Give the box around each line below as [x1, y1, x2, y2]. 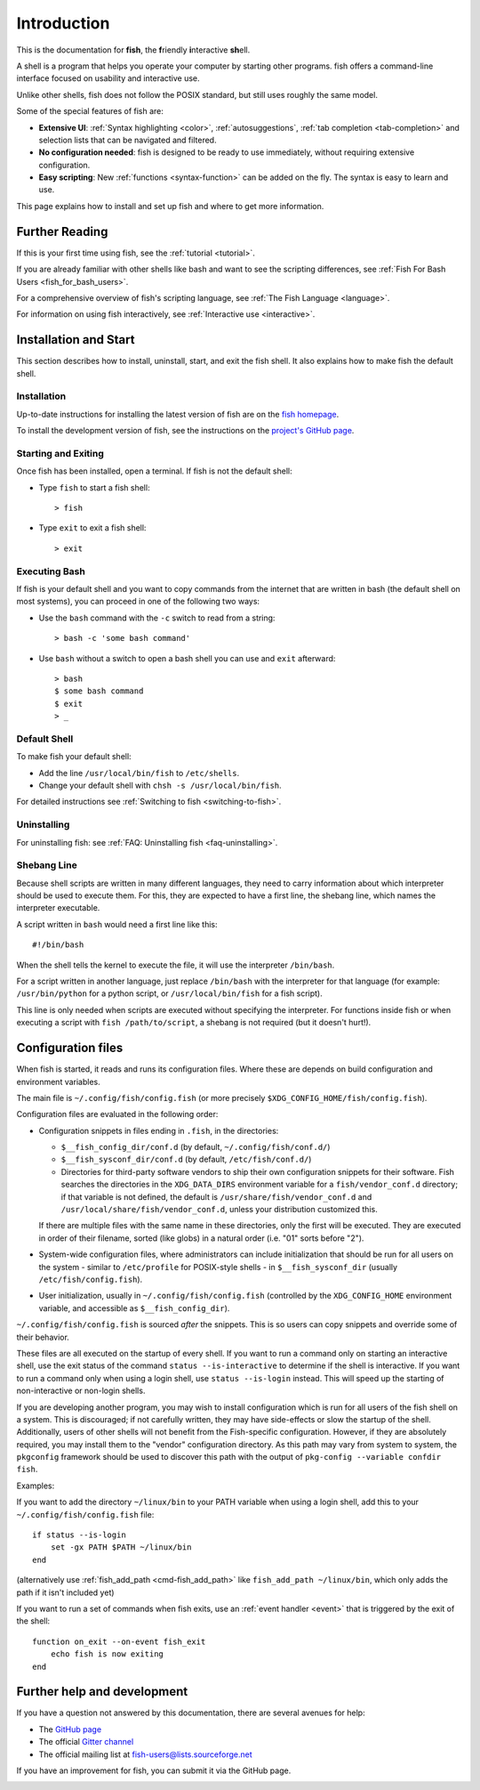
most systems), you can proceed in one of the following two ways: [16, 596, 260, 607]
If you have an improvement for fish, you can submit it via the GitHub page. [16, 1765, 292, 1776]
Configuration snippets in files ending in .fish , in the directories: [38, 1125, 279, 1136]
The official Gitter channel [38, 1737, 134, 1747]
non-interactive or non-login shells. [16, 1385, 146, 1397]
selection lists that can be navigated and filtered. [38, 134, 217, 145]
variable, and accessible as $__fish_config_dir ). [38, 1302, 230, 1313]
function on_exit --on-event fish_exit [32, 1636, 206, 1647]
